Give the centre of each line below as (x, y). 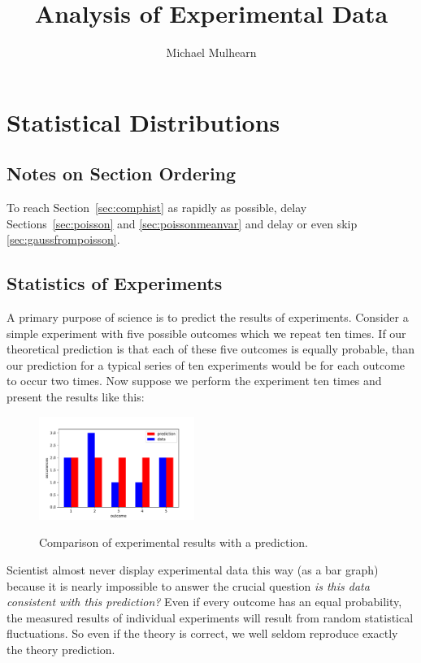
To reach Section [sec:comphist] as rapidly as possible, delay (157, 208)
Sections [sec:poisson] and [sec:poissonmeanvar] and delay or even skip (182, 223)
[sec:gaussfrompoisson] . (63, 239)
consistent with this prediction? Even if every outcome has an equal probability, (204, 602)
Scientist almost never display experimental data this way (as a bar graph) (193, 570)
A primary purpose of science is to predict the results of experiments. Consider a (208, 317)
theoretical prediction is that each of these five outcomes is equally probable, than (211, 349)
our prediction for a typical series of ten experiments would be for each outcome (206, 364)
